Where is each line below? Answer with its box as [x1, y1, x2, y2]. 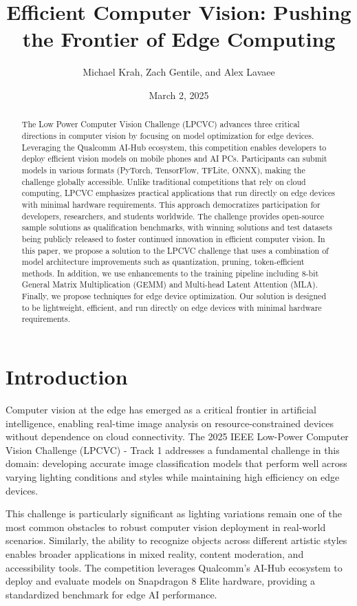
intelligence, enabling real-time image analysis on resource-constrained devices [6, 415, 334, 430]
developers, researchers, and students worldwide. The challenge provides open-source [21, 210, 325, 221]
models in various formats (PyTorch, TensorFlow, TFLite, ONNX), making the [21, 164, 305, 175]
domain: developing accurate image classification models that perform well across [6, 456, 347, 470]
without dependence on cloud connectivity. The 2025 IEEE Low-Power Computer [6, 429, 349, 444]
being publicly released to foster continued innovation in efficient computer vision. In [21, 232, 325, 244]
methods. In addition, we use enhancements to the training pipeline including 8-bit [21, 267, 319, 279]
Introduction [6, 362, 128, 391]
